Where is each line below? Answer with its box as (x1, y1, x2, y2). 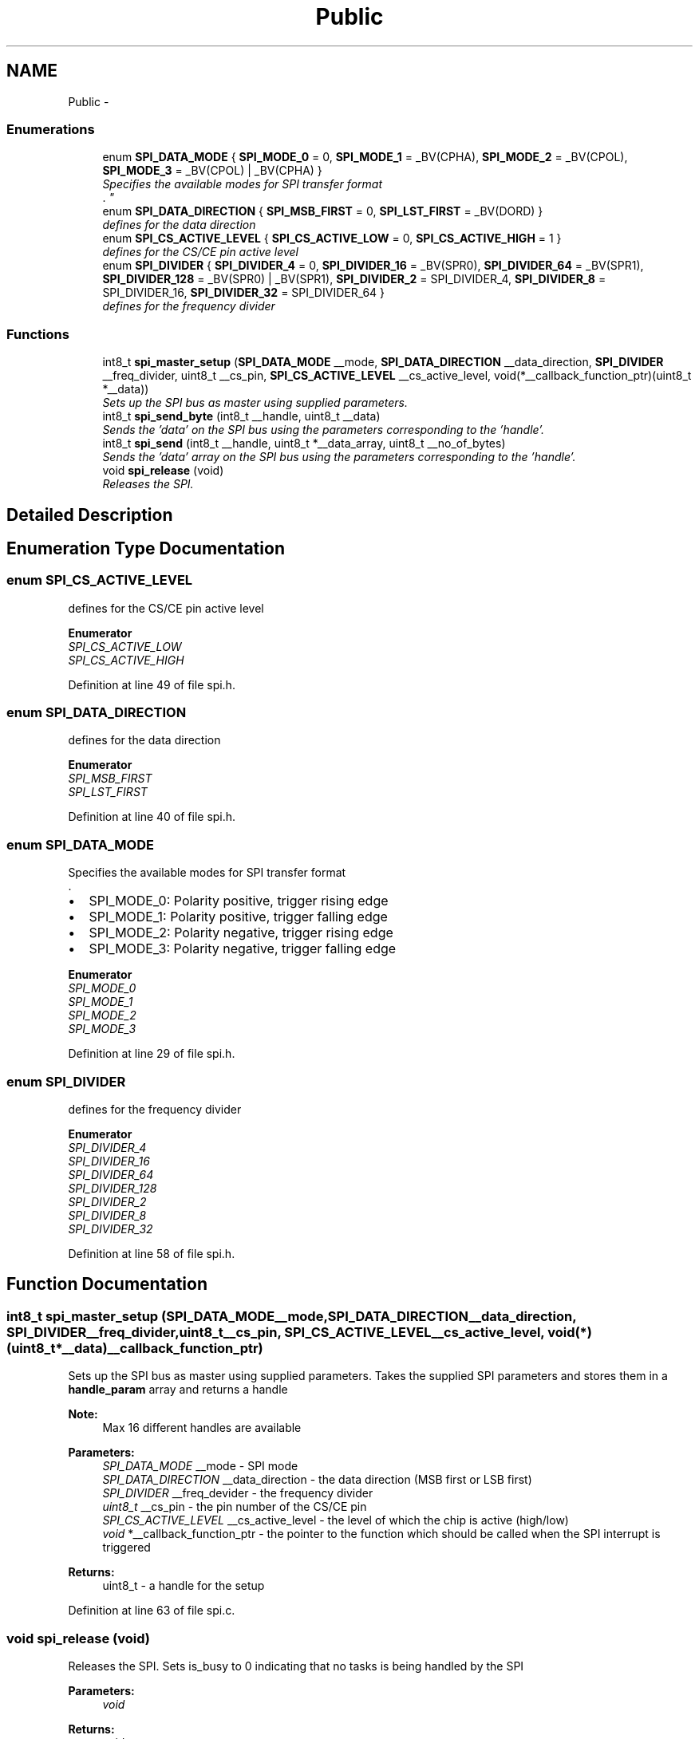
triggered (102, 1540, 151, 1555)
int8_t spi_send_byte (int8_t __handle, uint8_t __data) (102, 409, 381, 424)
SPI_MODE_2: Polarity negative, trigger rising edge (89, 925, 393, 941)
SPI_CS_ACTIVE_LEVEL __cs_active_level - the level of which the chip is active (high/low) (102, 1513, 569, 1528)
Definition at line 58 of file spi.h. (68, 1246, 235, 1260)
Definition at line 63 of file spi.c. (68, 1603, 235, 1618)
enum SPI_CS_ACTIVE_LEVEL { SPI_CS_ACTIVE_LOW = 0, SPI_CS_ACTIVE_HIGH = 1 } (102, 231, 562, 246)
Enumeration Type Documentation (6, 538, 285, 558)
